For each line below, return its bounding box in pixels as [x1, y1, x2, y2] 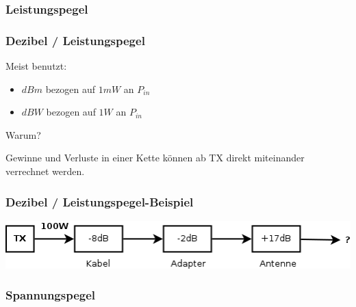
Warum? [5, 127, 41, 142]
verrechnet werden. [5, 164, 85, 178]
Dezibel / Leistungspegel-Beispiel [5, 193, 194, 210]
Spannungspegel [5, 286, 96, 304]
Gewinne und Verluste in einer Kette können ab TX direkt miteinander [5, 150, 305, 165]
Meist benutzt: [5, 59, 67, 73]
